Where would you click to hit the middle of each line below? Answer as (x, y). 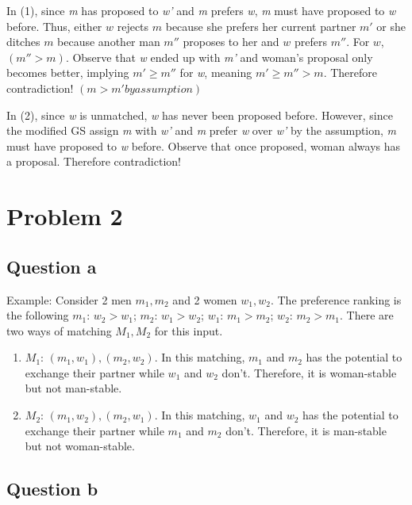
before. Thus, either (54, 26)
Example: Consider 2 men (69, 299)
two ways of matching (59, 330)
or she (391, 26)
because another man (109, 42)
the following (38, 315)
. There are (367, 315)
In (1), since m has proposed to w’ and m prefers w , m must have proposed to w (201, 10)
